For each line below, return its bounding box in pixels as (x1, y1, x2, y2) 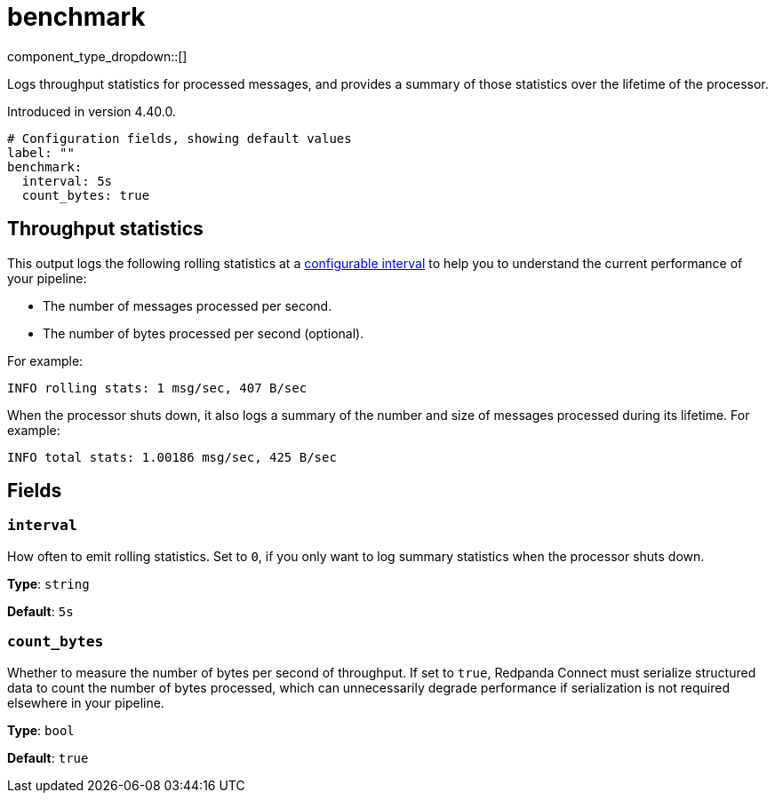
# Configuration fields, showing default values (7, 131, 352, 146)
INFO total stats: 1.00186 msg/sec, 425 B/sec (7, 449, 337, 464)
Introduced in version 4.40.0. (7, 103, 176, 119)
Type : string (7, 575, 90, 591)
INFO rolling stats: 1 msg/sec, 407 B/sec (7, 380, 308, 395)
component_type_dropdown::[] (7, 48, 188, 64)
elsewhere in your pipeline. (7, 694, 164, 710)
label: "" (7, 145, 75, 160)
